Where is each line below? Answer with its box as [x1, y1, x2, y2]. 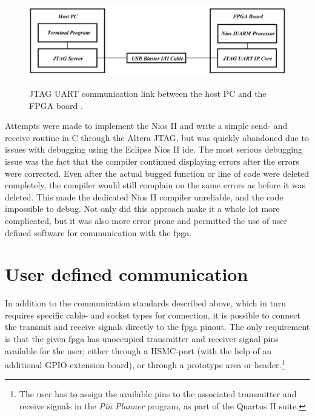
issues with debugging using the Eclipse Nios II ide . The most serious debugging [5, 143, 302, 156]
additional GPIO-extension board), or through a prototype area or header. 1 [5, 357, 285, 371]
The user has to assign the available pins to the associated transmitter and [19, 388, 297, 400]
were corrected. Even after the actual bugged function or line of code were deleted [5, 167, 310, 179]
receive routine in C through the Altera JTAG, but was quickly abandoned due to [5, 131, 309, 144]
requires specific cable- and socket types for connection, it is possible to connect [5, 308, 300, 321]
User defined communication [5, 262, 248, 286]
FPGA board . [29, 99, 83, 111]
